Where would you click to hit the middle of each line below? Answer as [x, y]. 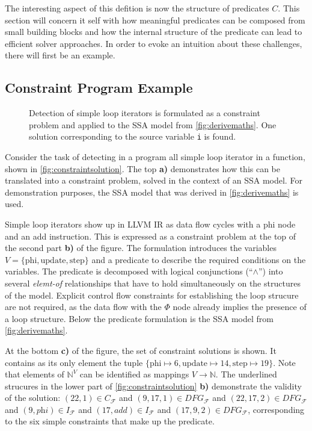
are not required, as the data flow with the [83, 307]
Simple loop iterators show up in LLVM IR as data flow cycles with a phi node [150, 224]
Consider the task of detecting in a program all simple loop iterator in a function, [155, 157]
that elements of [35, 374]
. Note [284, 362]
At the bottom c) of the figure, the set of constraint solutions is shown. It [141, 350]
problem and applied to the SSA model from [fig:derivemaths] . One [153, 124]
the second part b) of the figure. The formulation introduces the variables [141, 248]
